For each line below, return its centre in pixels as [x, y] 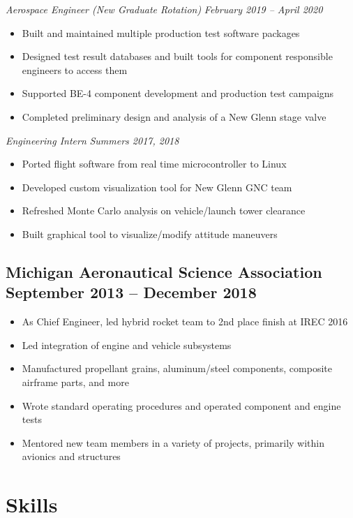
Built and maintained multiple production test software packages [161, 32]
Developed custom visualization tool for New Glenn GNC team [157, 187]
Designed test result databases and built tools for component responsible [177, 56]
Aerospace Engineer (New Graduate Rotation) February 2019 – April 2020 [164, 9]
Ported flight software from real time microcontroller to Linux [154, 164]
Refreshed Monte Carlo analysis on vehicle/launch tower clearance [164, 210]
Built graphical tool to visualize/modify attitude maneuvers [150, 234]
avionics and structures [71, 456]
